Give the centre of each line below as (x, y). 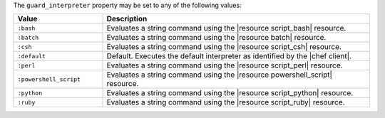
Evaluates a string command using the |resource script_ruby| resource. (226, 102)
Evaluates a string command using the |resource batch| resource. (216, 38)
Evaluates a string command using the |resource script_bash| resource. (226, 28)
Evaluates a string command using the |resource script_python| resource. (230, 93)
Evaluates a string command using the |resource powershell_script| (220, 75)
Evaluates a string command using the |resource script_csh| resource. (224, 47)
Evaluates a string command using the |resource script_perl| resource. (225, 65)
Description (127, 19)
